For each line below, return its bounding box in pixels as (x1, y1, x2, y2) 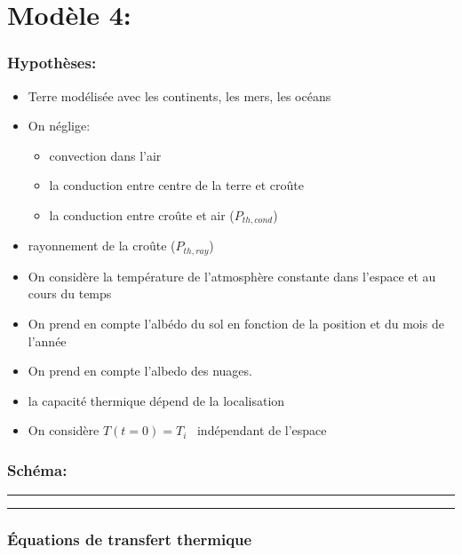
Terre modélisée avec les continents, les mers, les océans (28, 86, 331, 105)
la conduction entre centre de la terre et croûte (49, 176, 304, 194)
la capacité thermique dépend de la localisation (28, 391, 285, 409)
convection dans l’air (49, 146, 162, 164)
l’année (28, 331, 67, 350)
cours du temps (28, 284, 112, 303)
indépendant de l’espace (196, 421, 327, 440)
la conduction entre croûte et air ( (49, 205, 235, 224)
